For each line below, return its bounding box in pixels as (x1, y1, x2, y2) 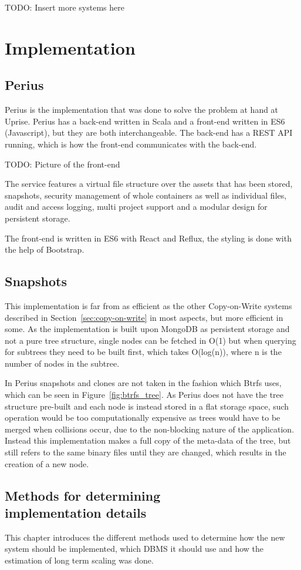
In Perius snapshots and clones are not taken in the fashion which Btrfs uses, (5, 377, 282, 389)
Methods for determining (5, 486, 161, 504)
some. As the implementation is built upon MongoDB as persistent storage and (5, 323, 290, 335)
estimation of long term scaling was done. (5, 554, 154, 566)
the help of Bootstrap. (5, 243, 84, 256)
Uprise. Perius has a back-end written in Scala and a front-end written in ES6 (5, 115, 285, 127)
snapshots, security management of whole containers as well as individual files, (5, 189, 287, 201)
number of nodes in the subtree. (5, 357, 120, 369)
